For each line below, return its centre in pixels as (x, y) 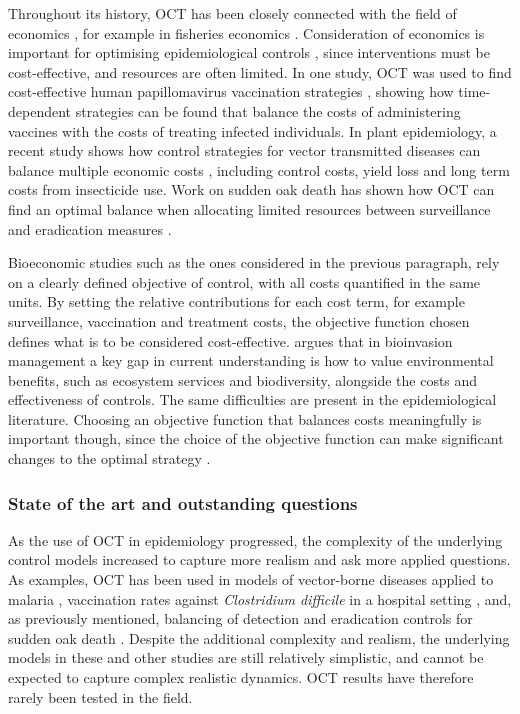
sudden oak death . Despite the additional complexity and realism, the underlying (259, 637)
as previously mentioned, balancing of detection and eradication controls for (240, 618)
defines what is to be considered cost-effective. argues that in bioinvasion (230, 340)
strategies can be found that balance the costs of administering (268, 110)
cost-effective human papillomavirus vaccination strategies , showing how (231, 91)
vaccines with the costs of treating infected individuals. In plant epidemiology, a (252, 130)
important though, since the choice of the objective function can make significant (256, 438)
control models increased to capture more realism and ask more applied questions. (259, 559)
